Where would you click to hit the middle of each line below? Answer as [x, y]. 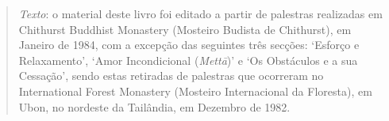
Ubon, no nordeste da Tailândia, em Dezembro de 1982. [154, 106]
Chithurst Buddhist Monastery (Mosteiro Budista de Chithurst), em [185, 29]
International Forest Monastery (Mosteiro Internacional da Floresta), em [195, 91]
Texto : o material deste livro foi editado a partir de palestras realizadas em [200, 13]
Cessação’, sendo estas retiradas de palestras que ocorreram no [171, 76]
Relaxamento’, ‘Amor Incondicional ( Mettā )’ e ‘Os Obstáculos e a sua [188, 60]
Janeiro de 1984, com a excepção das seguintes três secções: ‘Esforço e [189, 45]
